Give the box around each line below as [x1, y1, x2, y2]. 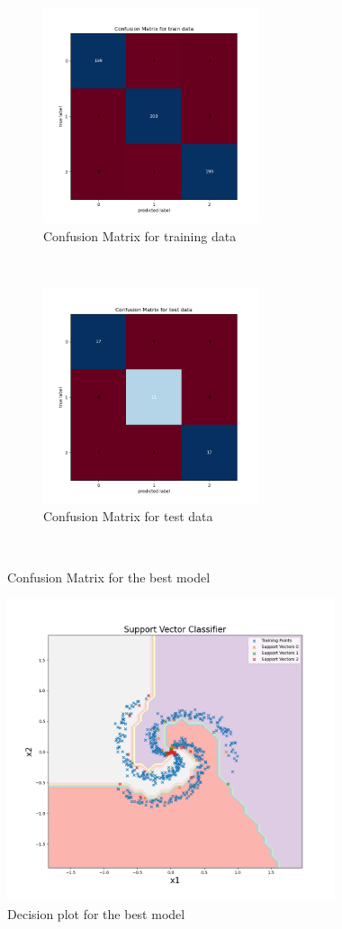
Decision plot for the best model [7, 904, 185, 923]
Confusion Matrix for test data [43, 507, 213, 526]
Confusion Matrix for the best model [7, 567, 211, 586]
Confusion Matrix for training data [43, 226, 237, 245]
